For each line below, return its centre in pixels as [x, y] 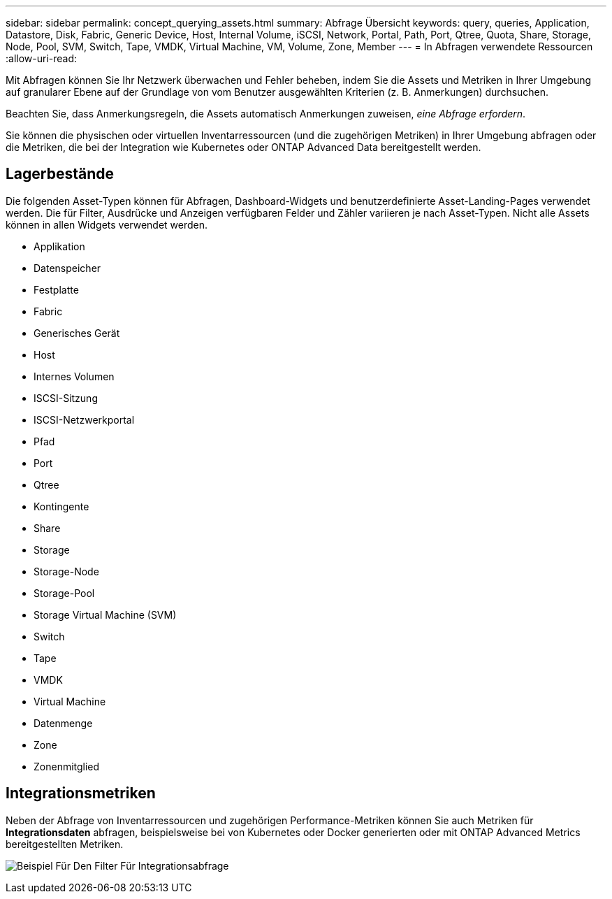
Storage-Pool [64, 593]
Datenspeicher [67, 268]
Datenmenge [63, 723]
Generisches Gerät [77, 333]
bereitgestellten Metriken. [65, 844]
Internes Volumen [74, 376]
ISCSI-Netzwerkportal [84, 419]
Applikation [59, 246]
